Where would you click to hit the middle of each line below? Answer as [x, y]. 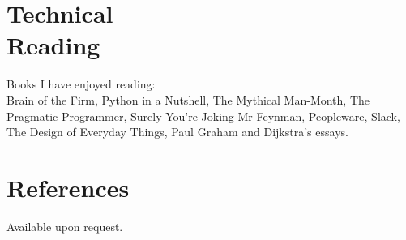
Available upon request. [65, 226]
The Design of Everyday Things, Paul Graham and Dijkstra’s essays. [177, 132]
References [68, 187]
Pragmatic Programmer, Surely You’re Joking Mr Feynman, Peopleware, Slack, [203, 116]
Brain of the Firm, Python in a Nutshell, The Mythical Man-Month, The [188, 99]
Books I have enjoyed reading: [81, 84]
